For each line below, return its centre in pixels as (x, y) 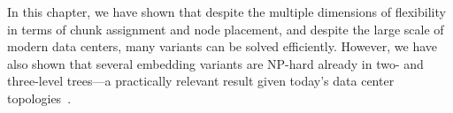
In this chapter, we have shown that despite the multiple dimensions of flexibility (226, 11)
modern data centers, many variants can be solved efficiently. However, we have (223, 46)
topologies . (39, 98)
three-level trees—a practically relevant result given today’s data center (201, 81)
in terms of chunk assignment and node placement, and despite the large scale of (226, 29)
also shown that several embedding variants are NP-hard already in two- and (215, 63)
